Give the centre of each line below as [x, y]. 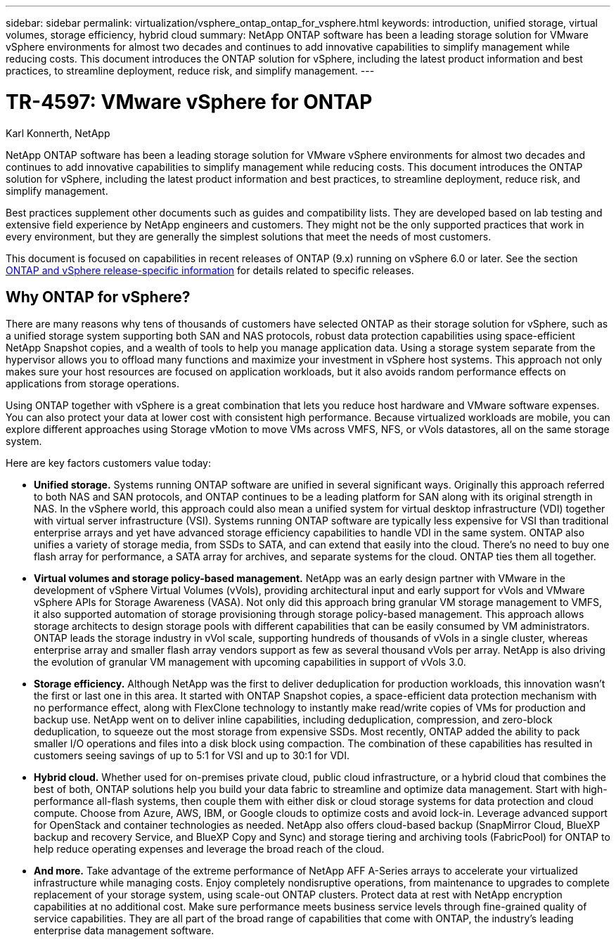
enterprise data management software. [124, 931]
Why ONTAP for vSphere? [98, 297]
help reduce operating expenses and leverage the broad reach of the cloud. [209, 849]
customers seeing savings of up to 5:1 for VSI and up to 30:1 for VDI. [192, 756]
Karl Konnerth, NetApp [58, 133]
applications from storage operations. [92, 384]
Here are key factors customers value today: [108, 463]
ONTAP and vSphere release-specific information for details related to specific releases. [210, 270]
